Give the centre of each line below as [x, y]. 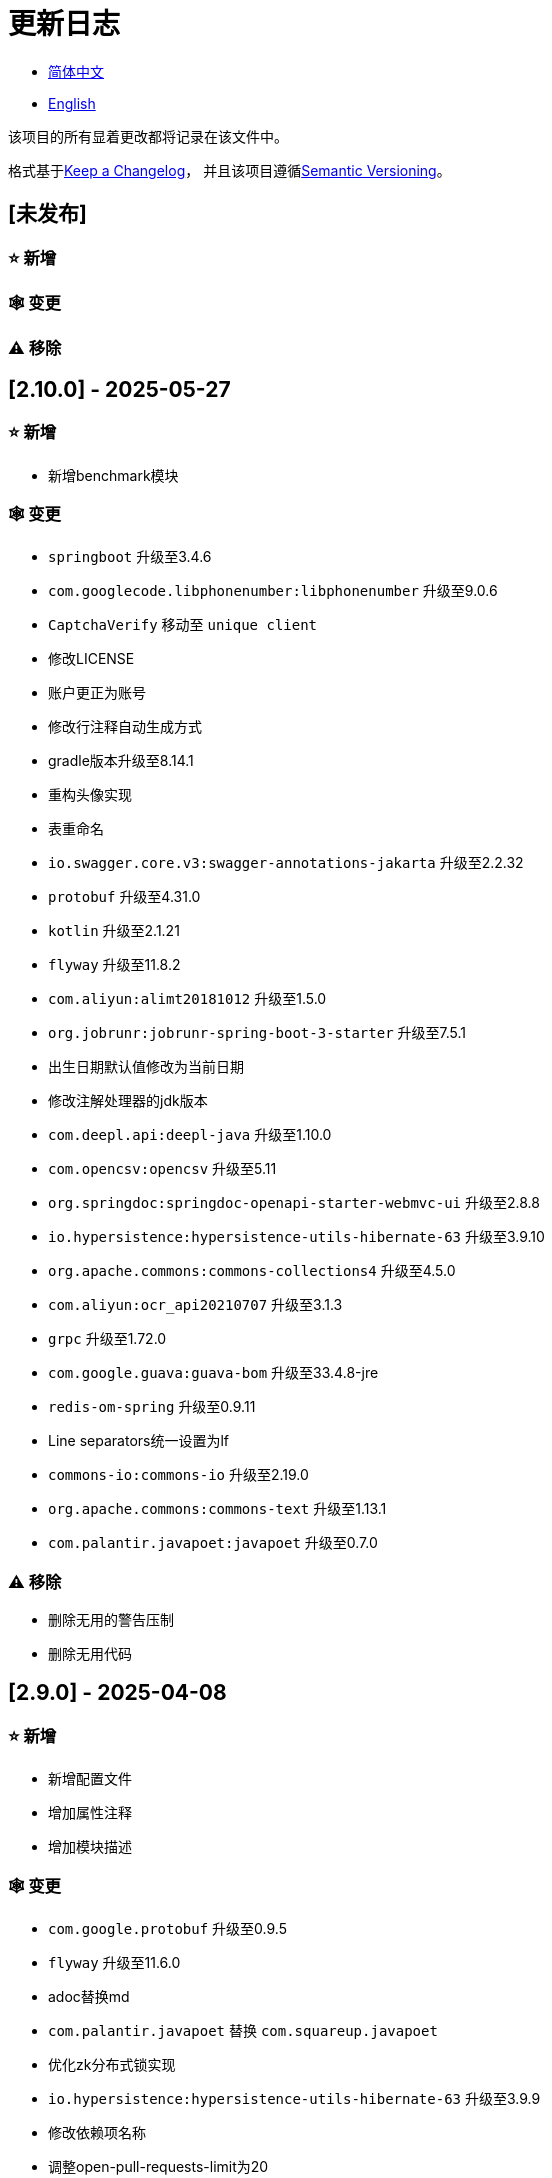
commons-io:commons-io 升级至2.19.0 [178, 1475]
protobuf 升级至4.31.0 [124, 897]
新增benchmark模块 [113, 475]
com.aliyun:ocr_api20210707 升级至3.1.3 [195, 1305]
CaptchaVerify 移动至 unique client [183, 625]
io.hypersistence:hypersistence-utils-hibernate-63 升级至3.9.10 [296, 1237]
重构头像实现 [90, 795]
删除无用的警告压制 [111, 1620]
